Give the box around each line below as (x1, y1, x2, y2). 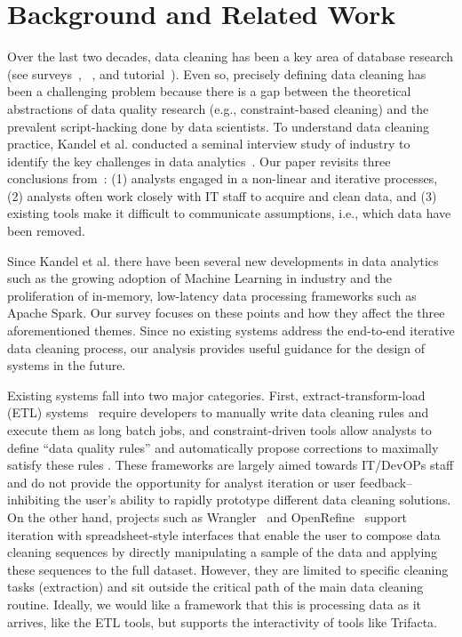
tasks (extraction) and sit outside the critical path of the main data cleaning (7, 577, 424, 596)
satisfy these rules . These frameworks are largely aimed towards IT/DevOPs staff (7, 456, 454, 474)
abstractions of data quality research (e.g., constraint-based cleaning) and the (7, 99, 429, 117)
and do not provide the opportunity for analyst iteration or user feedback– (7, 472, 413, 491)
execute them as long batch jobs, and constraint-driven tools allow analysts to (7, 421, 432, 439)
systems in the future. (7, 356, 126, 375)
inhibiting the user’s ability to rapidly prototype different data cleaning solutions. (7, 490, 451, 509)
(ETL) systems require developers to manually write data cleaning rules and (7, 403, 429, 422)
